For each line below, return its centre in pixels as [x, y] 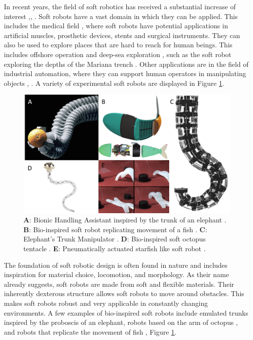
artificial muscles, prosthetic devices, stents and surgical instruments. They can [122, 35]
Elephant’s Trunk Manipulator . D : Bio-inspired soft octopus [115, 239]
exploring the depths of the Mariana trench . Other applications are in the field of [126, 64]
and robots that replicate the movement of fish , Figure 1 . [90, 331]
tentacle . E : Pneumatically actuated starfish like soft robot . [115, 248]
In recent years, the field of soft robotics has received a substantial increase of [120, 6]
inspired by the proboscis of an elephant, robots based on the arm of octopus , [121, 322]
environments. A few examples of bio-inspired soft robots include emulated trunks [126, 312]
